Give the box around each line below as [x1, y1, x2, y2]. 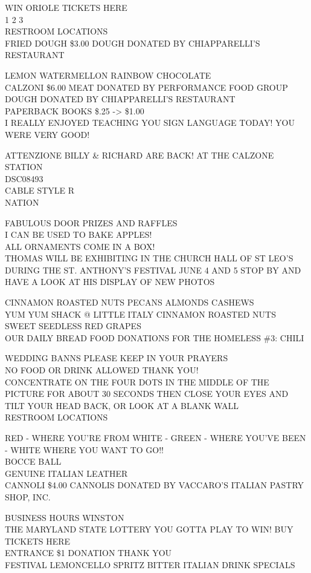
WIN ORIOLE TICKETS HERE [5, 1, 127, 13]
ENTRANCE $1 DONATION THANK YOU [5, 546, 172, 559]
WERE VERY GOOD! [5, 128, 90, 140]
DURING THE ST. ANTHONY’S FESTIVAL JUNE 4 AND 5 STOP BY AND [5, 263, 301, 276]
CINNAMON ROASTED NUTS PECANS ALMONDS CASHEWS [5, 296, 254, 309]
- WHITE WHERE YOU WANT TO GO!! [5, 443, 164, 456]
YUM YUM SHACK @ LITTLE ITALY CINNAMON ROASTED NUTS [5, 307, 276, 320]
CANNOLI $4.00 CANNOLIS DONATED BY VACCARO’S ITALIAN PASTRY [5, 479, 304, 491]
